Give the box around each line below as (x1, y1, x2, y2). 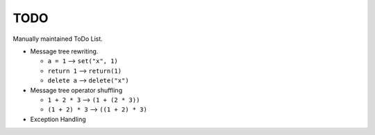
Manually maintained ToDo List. (12, 35, 103, 43)
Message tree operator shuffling (30, 86, 123, 94)
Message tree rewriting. (30, 47, 99, 55)
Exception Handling (30, 115, 86, 123)
